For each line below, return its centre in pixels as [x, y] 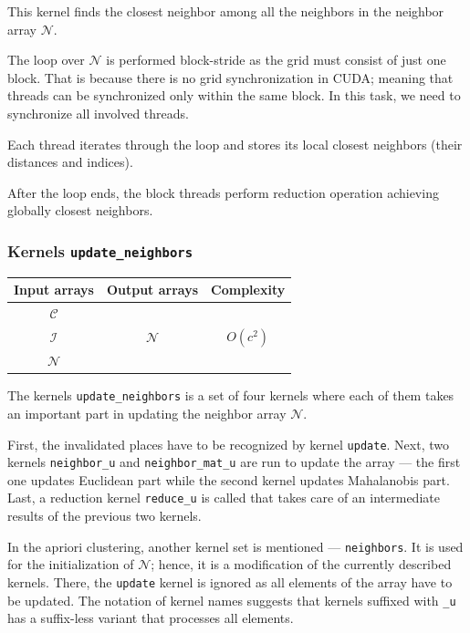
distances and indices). [70, 162]
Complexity [248, 290]
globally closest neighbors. [80, 210]
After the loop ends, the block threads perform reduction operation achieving [223, 192]
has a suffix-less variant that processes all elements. [151, 618]
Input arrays [54, 290]
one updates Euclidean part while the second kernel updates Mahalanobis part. [229, 479]
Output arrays [152, 290]
